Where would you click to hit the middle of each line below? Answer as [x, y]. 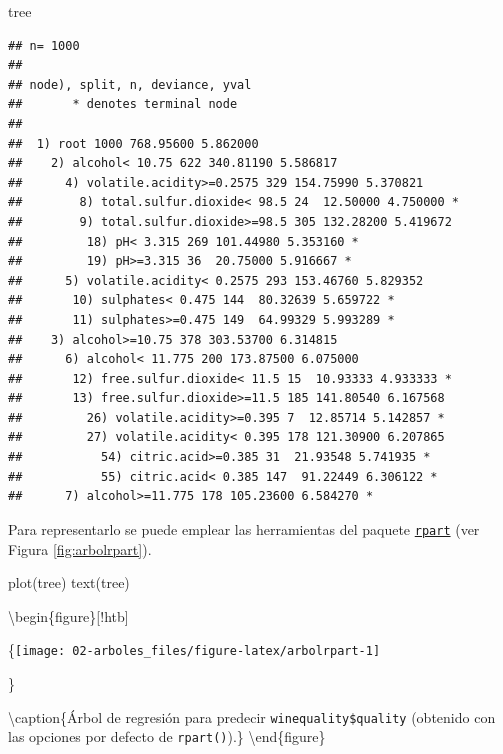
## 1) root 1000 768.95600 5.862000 [133, 143]
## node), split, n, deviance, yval [130, 84]
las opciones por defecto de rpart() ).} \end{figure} [167, 736]
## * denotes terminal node [123, 104]
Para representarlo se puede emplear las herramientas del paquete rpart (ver [244, 528]
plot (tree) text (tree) [69, 582]
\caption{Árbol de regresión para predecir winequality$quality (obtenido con [252, 716]
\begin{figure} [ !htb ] [68, 615]
